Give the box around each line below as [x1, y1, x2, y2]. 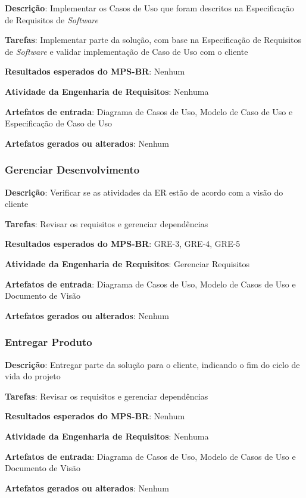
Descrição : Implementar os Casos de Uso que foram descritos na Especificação [5, 2, 294, 14]
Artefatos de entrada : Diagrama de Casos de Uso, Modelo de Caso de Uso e [5, 105, 293, 117]
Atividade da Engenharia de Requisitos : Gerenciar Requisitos [5, 257, 249, 270]
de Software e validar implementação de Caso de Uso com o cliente [5, 45, 248, 57]
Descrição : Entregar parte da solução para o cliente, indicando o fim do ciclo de [5, 358, 300, 370]
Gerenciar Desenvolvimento [5, 162, 140, 177]
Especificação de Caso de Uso [5, 117, 113, 129]
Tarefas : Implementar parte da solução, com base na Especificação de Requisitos [5, 33, 302, 46]
